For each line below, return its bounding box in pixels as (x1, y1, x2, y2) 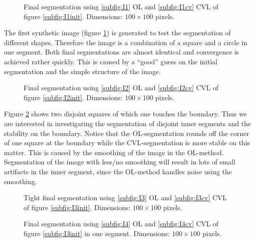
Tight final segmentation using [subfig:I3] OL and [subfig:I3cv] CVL (24, 192, 227, 203)
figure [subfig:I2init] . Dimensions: (24, 92, 123, 102)
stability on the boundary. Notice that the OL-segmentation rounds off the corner (4, 128, 249, 138)
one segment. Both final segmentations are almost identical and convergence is (4, 47, 239, 57)
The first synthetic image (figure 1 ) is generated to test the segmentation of (4, 27, 231, 38)
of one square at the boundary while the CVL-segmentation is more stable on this (4, 137, 250, 148)
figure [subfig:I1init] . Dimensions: (24, 11, 123, 21)
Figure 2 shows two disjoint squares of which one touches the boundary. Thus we (4, 108, 247, 119)
